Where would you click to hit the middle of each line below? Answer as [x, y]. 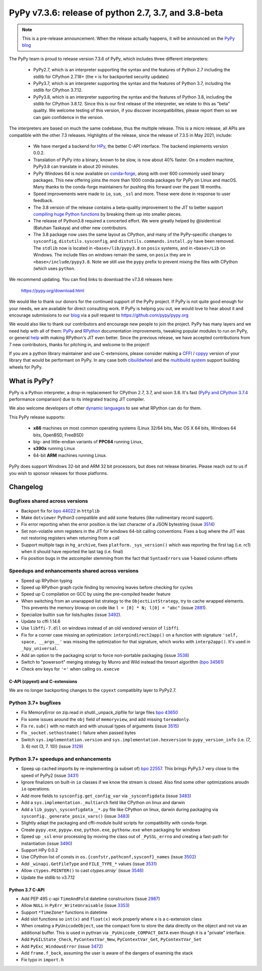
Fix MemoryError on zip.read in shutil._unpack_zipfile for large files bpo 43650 [99, 712]
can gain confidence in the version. [68, 117]
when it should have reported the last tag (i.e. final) [72, 552]
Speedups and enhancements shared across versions [74, 571]
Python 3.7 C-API [27, 890]
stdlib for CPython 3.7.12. [58, 90]
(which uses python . [54, 268]
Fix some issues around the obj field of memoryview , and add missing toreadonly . [106, 719]
